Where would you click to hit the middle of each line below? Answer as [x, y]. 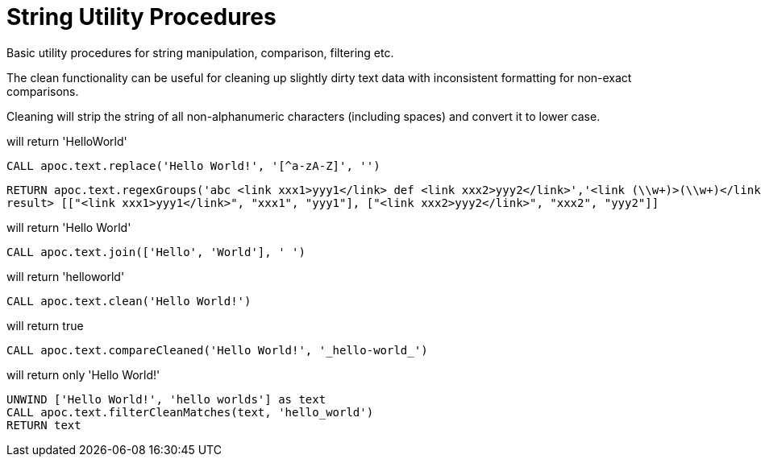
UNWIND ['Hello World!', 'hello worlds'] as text [166, 399]
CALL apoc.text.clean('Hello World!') [129, 301]
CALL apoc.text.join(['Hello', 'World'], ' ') [156, 252]
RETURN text [44, 425]
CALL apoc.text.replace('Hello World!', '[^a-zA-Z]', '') [193, 165]
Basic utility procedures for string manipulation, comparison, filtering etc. [200, 52]
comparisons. [43, 91]
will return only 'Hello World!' [83, 374]
